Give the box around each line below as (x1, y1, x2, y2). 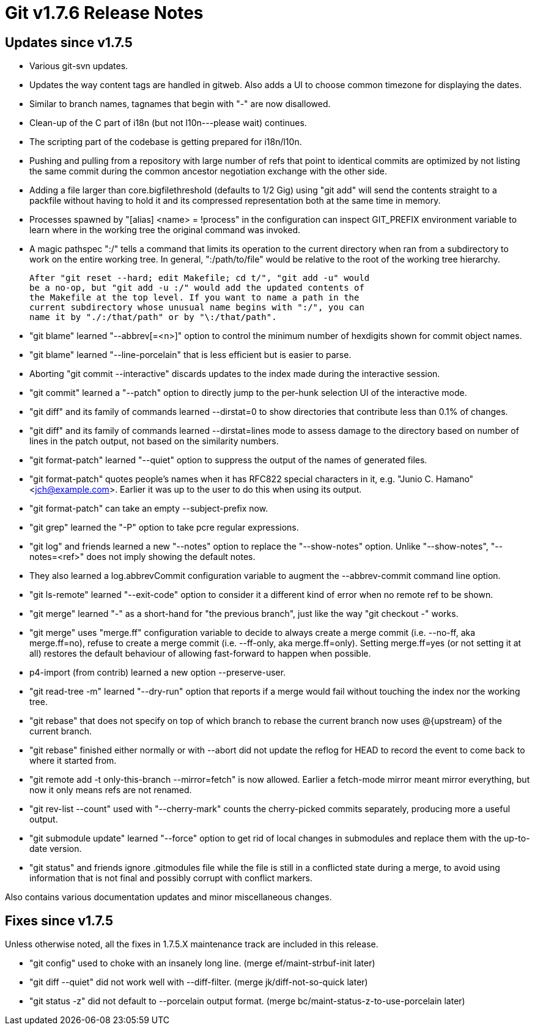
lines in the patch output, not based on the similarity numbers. (29, 436, 279, 447)
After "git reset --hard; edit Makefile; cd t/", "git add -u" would (29, 273, 370, 283)
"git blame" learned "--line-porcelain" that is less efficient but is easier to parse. (29, 349, 352, 360)
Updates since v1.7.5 (5, 34, 133, 50)
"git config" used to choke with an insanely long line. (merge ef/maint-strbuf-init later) (29, 958, 375, 969)
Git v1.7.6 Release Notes (5, 2, 204, 23)
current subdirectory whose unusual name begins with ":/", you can (29, 302, 364, 313)
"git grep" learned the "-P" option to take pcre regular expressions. (29, 522, 299, 533)
